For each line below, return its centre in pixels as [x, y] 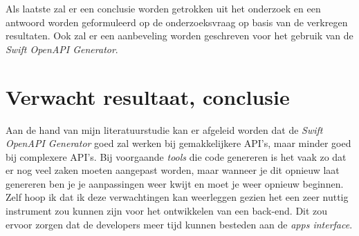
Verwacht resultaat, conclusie [148, 96]
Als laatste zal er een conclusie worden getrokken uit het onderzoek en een [163, 8]
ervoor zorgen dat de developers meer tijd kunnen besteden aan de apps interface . [179, 224]
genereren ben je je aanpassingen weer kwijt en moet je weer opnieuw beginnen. [175, 183]
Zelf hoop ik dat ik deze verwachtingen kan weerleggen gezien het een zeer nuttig [177, 197]
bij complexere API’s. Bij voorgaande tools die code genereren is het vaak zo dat [176, 156]
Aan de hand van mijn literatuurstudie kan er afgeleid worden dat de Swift [164, 129]
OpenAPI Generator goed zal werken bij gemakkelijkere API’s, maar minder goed [178, 143]
